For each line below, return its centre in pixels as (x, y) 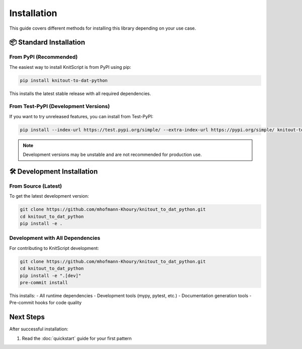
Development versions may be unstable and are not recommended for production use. (112, 155)
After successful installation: (39, 329)
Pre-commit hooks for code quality (46, 303)
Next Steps (27, 317)
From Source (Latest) (36, 186)
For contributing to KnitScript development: (54, 248)
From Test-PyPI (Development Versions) (60, 107)
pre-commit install (44, 282)
